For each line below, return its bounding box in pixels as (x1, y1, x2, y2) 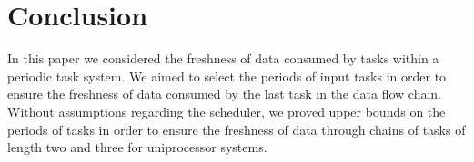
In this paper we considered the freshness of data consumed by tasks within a (7, 49, 439, 68)
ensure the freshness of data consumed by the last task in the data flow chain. (7, 84, 441, 103)
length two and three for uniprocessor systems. (7, 138, 267, 157)
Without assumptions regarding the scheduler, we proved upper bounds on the (7, 101, 446, 120)
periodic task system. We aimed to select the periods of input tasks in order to (7, 66, 447, 85)
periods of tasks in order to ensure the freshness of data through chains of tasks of (7, 119, 466, 138)
